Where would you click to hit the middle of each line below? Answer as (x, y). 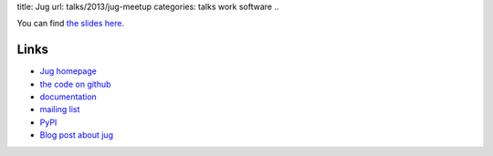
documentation (68, 97)
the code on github (75, 84)
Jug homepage (68, 71)
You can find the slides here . (71, 24)
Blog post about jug (77, 135)
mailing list (60, 109)
